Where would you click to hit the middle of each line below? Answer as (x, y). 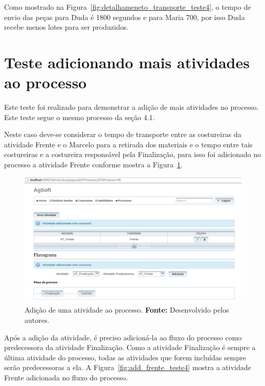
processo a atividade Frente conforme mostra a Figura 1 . (93, 165)
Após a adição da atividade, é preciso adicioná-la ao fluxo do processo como (123, 337)
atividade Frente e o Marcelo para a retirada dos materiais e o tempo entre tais (128, 144)
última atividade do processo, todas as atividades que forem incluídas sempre (125, 357)
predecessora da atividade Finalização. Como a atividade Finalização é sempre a (130, 347)
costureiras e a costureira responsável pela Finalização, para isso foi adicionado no (133, 154)
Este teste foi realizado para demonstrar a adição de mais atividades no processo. (131, 107)
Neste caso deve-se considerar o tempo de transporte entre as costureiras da (123, 134)
